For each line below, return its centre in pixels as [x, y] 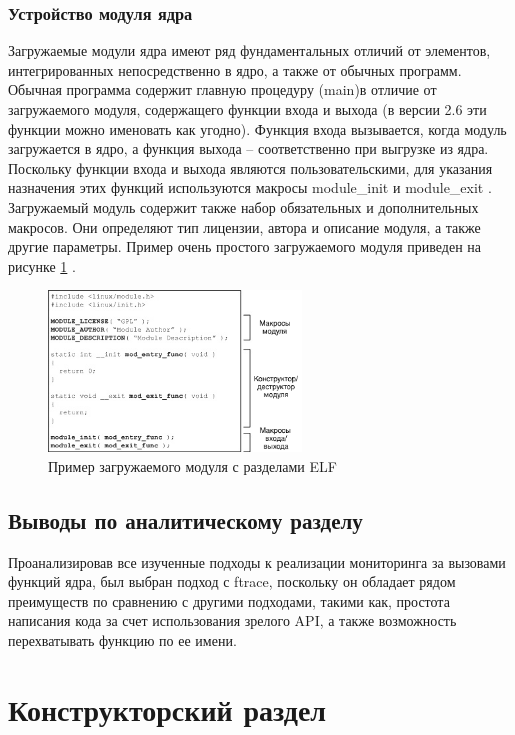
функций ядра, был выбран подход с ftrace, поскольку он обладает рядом [232, 581]
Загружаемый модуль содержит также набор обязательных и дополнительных [243, 206]
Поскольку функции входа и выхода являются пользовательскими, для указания [250, 167]
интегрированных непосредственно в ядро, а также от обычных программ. [235, 69]
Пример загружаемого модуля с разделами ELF [192, 465]
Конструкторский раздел [167, 708]
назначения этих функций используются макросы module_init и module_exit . [250, 187]
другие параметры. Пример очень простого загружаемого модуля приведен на [245, 246]
